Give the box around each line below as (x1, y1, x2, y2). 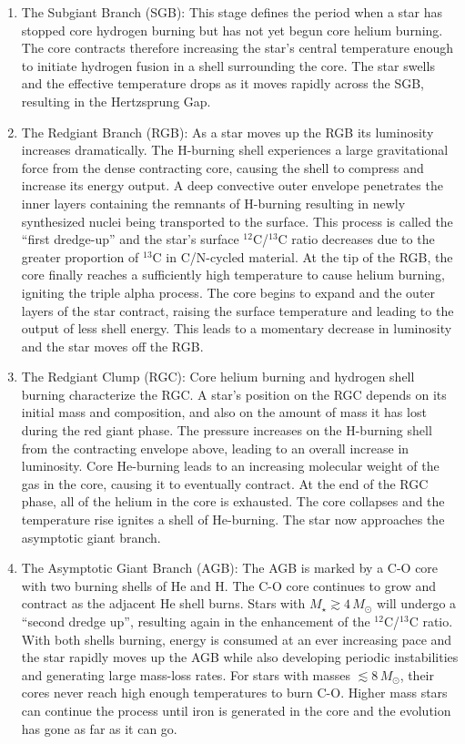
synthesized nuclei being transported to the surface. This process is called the (21, 211, 453, 230)
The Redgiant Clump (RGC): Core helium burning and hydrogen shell (21, 367, 415, 386)
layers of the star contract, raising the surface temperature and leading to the (21, 301, 454, 320)
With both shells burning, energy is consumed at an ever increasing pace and (21, 629, 452, 648)
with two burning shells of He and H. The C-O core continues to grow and (21, 576, 437, 595)
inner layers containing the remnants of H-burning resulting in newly (21, 193, 406, 212)
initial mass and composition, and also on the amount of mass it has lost (21, 403, 427, 422)
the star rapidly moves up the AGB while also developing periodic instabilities (21, 647, 459, 667)
